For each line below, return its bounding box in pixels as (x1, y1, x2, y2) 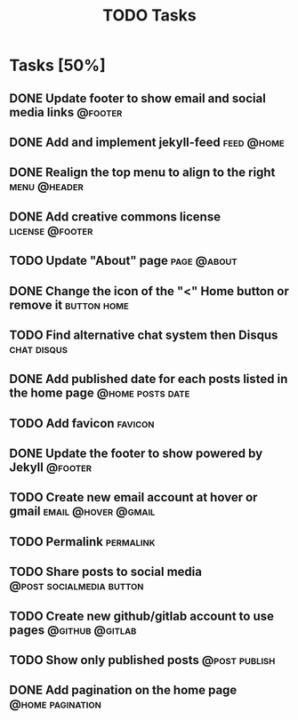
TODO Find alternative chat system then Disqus (9, 327, 278, 342)
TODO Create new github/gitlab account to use (9, 608, 274, 623)
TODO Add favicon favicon (9, 415, 155, 431)
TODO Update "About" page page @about (9, 253, 238, 268)
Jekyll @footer (9, 460, 92, 476)
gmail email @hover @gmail (9, 504, 156, 519)
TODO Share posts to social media (9, 564, 203, 580)
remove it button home (9, 297, 129, 312)
